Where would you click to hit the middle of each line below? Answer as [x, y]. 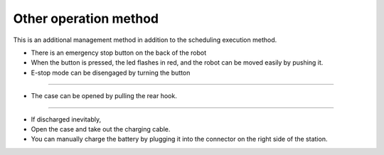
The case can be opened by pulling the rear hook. [104, 96]
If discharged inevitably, [66, 119]
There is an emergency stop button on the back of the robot [118, 53]
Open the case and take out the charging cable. [101, 129]
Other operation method [86, 18]
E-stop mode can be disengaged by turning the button [111, 73]
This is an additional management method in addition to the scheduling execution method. [145, 40]
